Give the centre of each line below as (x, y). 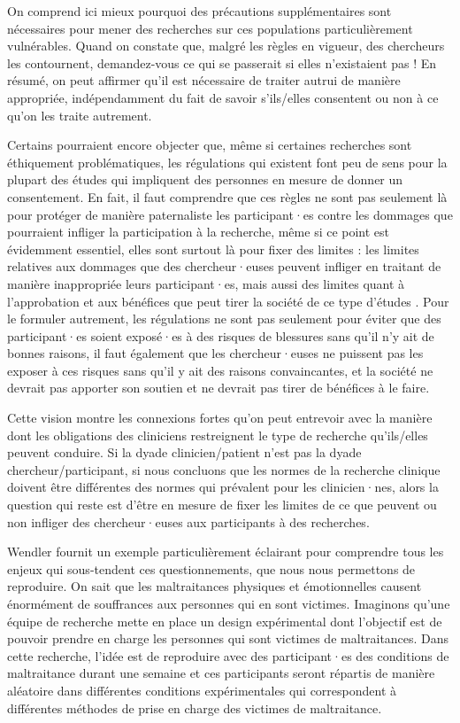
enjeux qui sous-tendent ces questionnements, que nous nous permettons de (211, 568)
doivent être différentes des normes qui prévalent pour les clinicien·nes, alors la (223, 487)
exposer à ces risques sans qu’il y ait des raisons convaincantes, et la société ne (220, 370)
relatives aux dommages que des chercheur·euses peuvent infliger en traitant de (224, 266)
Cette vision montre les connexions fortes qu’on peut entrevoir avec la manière (220, 418)
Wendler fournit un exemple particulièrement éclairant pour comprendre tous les (226, 552)
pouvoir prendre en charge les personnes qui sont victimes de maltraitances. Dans (228, 638)
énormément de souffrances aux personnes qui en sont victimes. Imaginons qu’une (229, 603)
